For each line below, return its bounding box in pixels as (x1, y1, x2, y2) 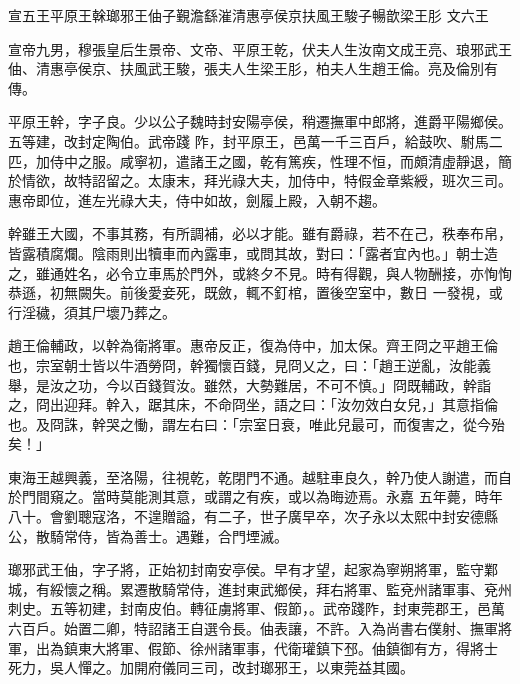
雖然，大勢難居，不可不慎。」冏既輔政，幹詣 (203, 374, 491, 395)
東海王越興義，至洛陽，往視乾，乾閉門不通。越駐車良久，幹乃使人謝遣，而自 (8, 466, 512, 487)
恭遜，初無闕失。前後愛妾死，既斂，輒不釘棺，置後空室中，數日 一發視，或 (8, 282, 503, 303)
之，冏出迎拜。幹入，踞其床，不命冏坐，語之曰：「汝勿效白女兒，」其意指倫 (8, 394, 498, 415)
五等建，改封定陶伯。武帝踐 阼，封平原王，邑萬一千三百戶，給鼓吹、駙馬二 (8, 130, 503, 151)
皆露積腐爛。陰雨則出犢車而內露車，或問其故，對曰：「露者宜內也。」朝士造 (8, 242, 498, 263)
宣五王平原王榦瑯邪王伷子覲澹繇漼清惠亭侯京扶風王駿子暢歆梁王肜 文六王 (8, 5, 489, 25)
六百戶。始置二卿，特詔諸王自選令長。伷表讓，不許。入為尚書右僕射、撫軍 (8, 618, 498, 639)
